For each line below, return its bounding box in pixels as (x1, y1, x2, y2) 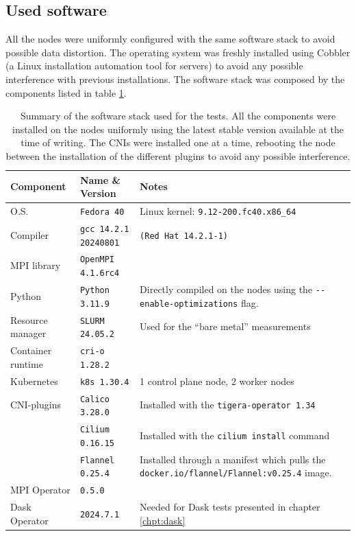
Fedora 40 (79, 207, 125, 217)
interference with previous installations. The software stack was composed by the (5, 71, 345, 86)
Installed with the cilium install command (140, 428, 330, 442)
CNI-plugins (10, 397, 61, 412)
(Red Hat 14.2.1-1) (140, 231, 228, 241)
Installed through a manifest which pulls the (140, 452, 326, 466)
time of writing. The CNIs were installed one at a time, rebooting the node (21, 135, 335, 150)
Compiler (10, 227, 49, 242)
